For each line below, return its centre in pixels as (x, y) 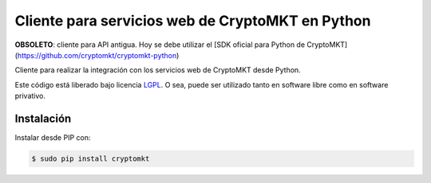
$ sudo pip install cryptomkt (91, 159)
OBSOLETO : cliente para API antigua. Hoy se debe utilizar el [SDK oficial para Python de (160, 45)
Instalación (43, 118)
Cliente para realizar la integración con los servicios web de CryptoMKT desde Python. (158, 70)
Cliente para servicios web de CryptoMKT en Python (193, 21)
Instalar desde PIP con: (53, 138)
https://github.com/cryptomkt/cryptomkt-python (97, 55)
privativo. (30, 96)
